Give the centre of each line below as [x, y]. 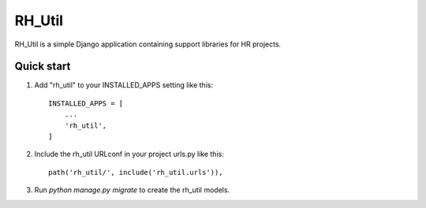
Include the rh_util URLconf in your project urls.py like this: [129, 154]
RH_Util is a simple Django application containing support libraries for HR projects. [148, 44]
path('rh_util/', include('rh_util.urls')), [136, 172]
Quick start [43, 67]
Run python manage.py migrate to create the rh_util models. [132, 190]
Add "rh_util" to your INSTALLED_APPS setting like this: [123, 85]
